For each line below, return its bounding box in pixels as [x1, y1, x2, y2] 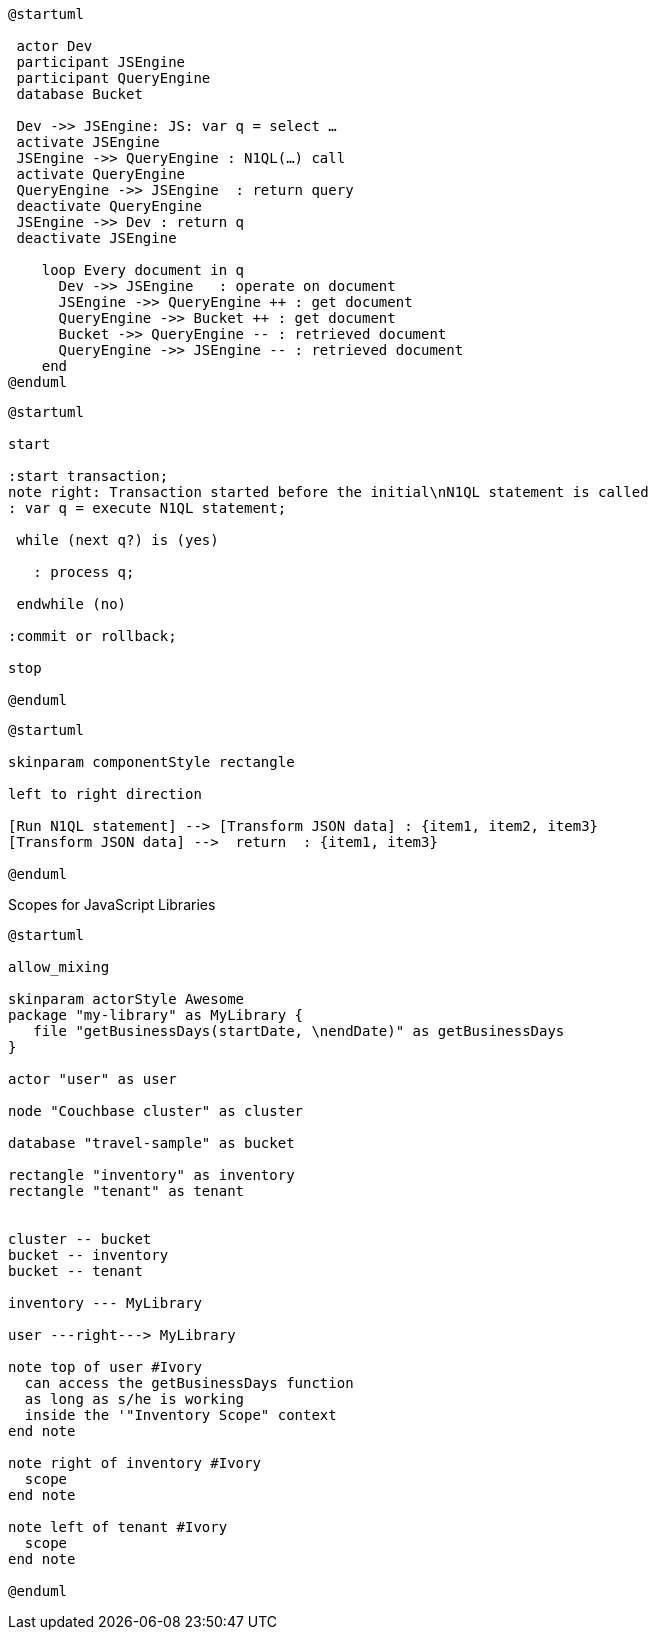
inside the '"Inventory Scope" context [24, 1407, 337, 1423]
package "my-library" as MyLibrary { [8, 1007, 304, 1023]
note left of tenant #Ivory [8, 1519, 228, 1535]
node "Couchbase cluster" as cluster [8, 1103, 304, 1119]
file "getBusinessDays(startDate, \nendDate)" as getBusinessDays [33, 1023, 565, 1039]
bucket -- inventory [8, 1247, 169, 1263]
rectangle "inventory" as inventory [8, 1167, 295, 1183]
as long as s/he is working [24, 1391, 245, 1407]
